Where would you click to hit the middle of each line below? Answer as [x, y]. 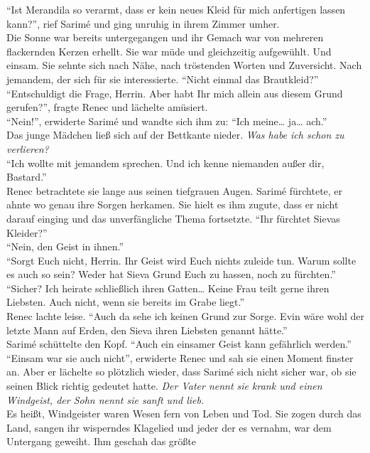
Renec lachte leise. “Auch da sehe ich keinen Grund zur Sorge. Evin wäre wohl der [186, 316]
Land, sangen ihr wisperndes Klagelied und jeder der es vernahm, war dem [169, 427]
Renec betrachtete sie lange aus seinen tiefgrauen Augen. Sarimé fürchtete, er [175, 190]
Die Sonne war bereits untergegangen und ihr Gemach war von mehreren [165, 37]
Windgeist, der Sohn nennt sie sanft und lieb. [105, 399]
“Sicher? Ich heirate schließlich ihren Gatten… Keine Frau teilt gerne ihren [168, 288]
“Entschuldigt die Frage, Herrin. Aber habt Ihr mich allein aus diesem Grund [175, 93]
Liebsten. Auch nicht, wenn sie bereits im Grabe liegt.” [126, 302]
